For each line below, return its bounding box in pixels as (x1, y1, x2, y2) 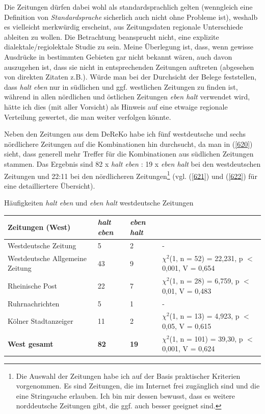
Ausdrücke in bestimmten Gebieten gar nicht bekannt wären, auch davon (4, 51, 232, 62)
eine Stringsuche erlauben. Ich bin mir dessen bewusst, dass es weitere (16, 390, 235, 401)
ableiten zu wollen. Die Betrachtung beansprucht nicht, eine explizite (4, 31, 219, 42)
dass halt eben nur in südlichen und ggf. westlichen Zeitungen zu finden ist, (4, 81, 238, 92)
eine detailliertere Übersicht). (4, 180, 95, 191)
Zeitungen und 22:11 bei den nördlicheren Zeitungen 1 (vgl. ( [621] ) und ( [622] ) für (4, 169, 257, 181)
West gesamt (8, 338, 54, 349)
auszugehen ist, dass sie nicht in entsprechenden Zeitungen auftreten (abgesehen (4, 61, 254, 72)
